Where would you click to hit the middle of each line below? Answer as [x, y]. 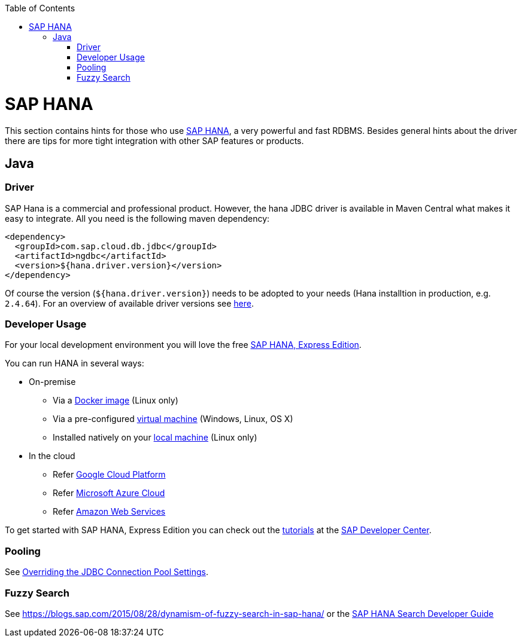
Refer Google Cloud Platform [109, 475]
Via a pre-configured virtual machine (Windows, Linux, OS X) [173, 419]
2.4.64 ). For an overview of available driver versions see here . [129, 303]
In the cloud [52, 456]
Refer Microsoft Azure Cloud [109, 493]
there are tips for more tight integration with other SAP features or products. [154, 140]
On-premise [52, 382]
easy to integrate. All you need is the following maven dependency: [137, 218]
